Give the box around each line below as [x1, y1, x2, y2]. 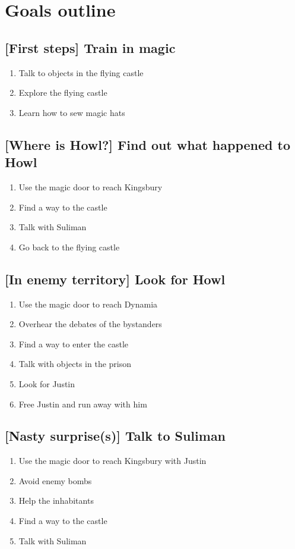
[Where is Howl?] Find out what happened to [5, 135, 290, 153]
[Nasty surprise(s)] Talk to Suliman [5, 426, 226, 445]
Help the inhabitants [18, 494, 94, 507]
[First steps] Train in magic [5, 38, 176, 57]
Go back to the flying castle [18, 240, 120, 253]
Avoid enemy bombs [18, 474, 92, 487]
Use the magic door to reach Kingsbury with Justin [18, 454, 207, 467]
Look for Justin [18, 377, 75, 390]
